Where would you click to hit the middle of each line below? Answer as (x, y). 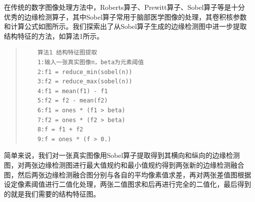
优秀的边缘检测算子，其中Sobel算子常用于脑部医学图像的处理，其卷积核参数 (126, 16)
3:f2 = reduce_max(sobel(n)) (85, 82)
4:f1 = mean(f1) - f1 (73, 91)
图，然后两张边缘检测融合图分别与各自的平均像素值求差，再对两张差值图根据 (127, 174)
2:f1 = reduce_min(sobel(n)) (85, 72)
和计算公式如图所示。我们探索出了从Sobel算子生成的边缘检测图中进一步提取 (126, 26)
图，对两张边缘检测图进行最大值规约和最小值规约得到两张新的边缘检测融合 (124, 164)
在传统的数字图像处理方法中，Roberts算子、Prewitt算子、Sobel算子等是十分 (125, 7)
